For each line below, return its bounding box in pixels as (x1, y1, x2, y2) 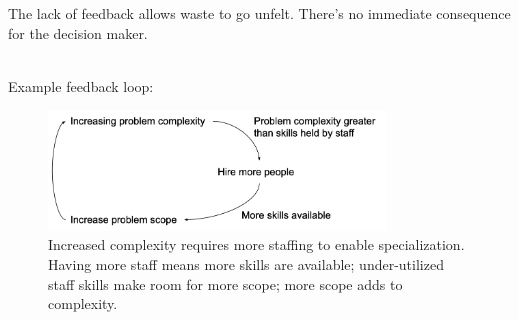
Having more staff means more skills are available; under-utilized (48, 254, 444, 275)
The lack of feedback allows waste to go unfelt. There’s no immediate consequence (8, 3, 511, 23)
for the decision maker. (8, 22, 148, 43)
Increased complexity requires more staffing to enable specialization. (48, 234, 465, 255)
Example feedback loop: (8, 75, 154, 96)
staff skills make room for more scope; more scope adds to (48, 273, 403, 294)
